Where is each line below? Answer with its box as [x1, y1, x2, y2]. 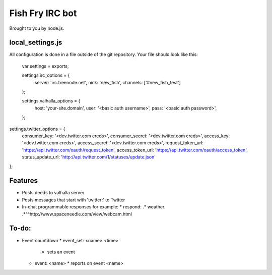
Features [9, 177, 38, 185]
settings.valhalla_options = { [22, 98, 81, 104]
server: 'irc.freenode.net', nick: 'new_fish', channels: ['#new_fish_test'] [34, 79, 181, 85]
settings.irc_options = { [22, 72, 70, 78]
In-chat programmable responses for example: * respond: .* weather [22, 204, 165, 210]
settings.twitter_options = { [9, 126, 65, 132]
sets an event [47, 249, 75, 255]
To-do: [9, 224, 31, 233]
